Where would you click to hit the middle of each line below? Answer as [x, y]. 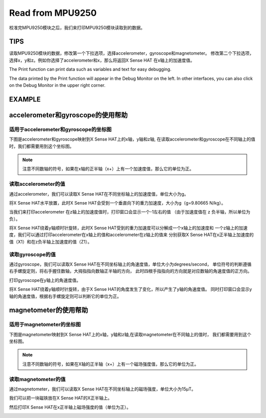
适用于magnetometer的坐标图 [45, 324]
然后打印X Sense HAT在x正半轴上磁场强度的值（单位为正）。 [70, 407]
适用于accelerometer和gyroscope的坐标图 [60, 129]
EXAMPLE [25, 99]
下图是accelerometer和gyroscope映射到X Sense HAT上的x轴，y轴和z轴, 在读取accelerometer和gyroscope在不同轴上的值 [132, 139]
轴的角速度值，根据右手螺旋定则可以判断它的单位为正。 [65, 296]
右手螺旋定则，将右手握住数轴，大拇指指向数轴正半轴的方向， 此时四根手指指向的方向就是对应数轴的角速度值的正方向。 [131, 271]
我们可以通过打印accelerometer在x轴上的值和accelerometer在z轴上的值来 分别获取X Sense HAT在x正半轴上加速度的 [135, 235]
